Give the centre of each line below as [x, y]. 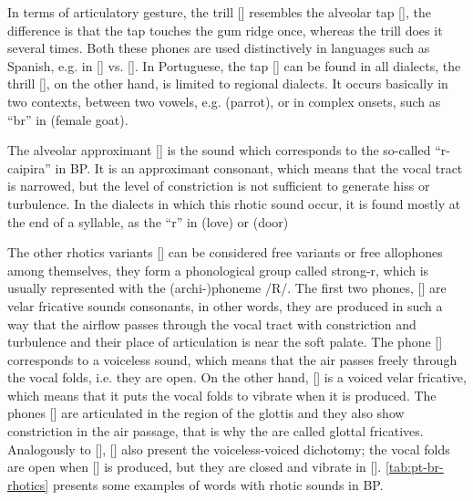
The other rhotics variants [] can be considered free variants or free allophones [225, 252]
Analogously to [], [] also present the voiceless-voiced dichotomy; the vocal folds [229, 449]
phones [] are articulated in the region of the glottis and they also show [206, 413]
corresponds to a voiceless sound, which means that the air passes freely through [232, 359]
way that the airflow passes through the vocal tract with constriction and [212, 324]
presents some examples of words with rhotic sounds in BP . [218, 484]
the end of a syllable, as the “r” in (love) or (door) [148, 221]
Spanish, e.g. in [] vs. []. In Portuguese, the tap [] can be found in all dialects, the [234, 65]
